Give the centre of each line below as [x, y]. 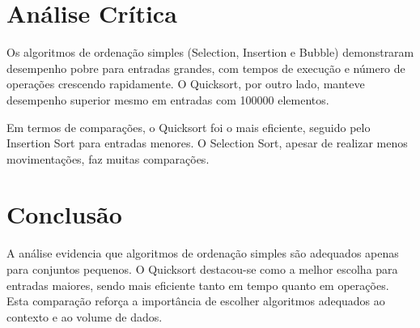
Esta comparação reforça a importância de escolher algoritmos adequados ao [196, 301]
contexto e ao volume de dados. [85, 316]
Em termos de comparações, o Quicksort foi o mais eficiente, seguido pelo [189, 127]
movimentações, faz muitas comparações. [108, 158]
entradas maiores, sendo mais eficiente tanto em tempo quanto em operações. [198, 285]
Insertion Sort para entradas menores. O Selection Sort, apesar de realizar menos [207, 143]
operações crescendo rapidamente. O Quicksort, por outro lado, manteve [186, 84]
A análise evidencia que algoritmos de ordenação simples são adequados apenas [203, 253]
